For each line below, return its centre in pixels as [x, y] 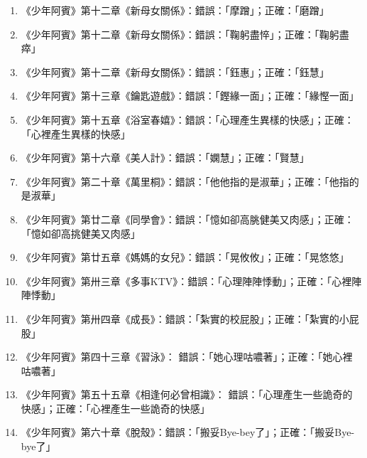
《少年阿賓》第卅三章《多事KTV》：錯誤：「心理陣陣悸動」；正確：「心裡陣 [191, 281]
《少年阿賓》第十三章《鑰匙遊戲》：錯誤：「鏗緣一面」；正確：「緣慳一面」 [190, 96]
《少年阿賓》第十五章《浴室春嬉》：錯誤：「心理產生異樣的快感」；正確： [187, 119]
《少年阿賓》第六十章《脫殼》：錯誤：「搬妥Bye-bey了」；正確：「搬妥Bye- [188, 432]
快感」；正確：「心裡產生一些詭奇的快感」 [115, 408]
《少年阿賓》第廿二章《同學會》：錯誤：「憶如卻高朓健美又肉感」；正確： [187, 219]
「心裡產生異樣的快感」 [76, 133]
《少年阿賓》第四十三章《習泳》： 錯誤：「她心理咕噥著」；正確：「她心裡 [187, 357]
